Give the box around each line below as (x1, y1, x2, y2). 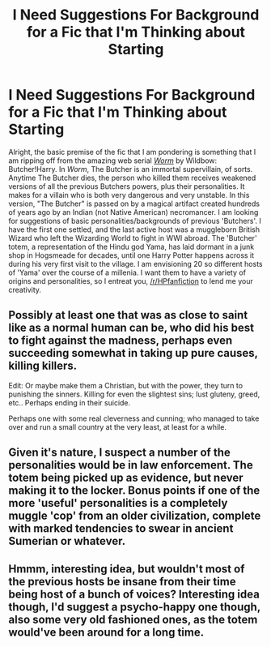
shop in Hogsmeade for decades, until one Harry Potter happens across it (8, 250, 255, 260)
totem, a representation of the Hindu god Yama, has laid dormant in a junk (8, 242, 255, 251)
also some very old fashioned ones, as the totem (8, 612, 258, 626)
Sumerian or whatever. (8, 534, 126, 548)
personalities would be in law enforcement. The (8, 458, 253, 472)
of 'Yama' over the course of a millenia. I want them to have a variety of (8, 268, 247, 277)
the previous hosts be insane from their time (8, 574, 236, 589)
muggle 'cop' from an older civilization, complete (8, 509, 261, 523)
